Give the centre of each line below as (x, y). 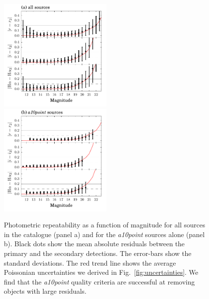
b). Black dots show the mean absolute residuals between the (94, 244)
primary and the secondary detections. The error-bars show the (98, 253)
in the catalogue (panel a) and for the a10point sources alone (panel (104, 234)
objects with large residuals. (45, 291)
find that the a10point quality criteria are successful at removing (99, 281)
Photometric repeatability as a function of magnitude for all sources (104, 225)
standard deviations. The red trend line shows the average (90, 262)
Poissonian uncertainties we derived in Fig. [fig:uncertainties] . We (101, 272)
